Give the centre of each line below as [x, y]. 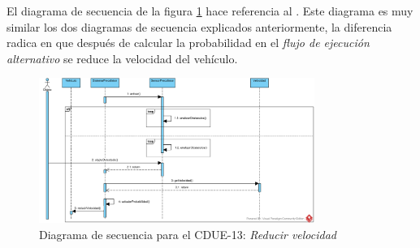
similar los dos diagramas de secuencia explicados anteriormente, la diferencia [199, 26]
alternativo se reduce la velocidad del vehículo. [122, 58]
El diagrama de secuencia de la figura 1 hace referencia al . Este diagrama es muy [210, 11]
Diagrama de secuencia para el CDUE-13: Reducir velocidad [188, 234]
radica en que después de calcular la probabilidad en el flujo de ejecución [188, 43]
